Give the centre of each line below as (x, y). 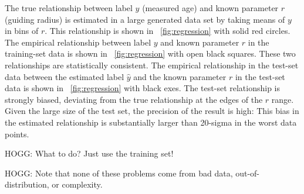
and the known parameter (180, 76)
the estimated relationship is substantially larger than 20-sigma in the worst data (151, 122)
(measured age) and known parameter (210, 8)
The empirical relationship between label (78, 42)
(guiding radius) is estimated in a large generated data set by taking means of (145, 19)
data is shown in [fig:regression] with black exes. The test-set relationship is (143, 88)
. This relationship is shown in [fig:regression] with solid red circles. (168, 31)
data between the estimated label (65, 76)
